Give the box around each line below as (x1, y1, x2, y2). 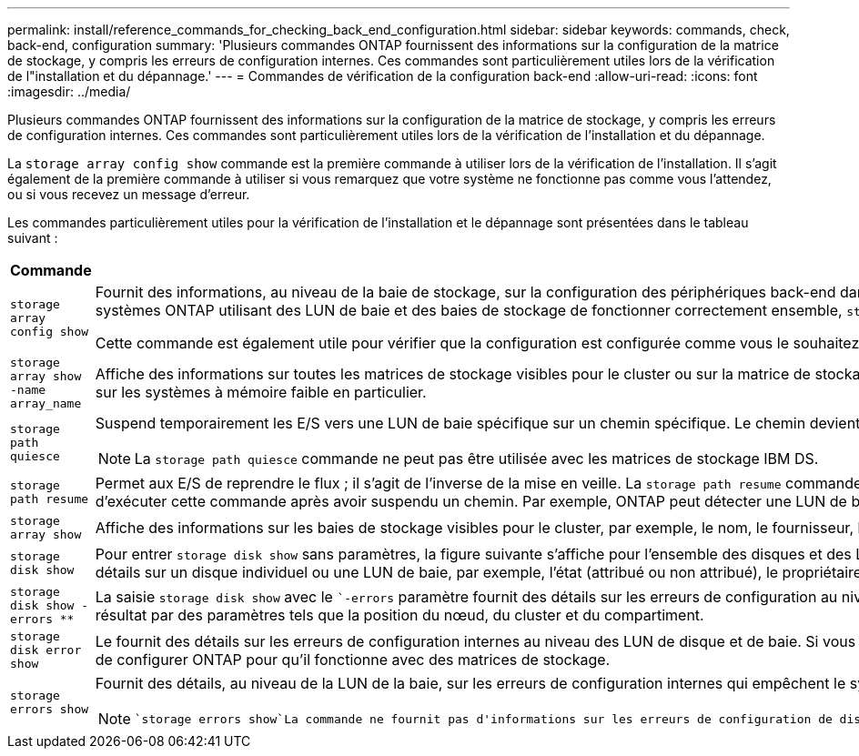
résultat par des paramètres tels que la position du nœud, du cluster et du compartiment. (95, 605, 704, 624)
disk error (10, 643, 82, 657)
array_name (10, 397, 82, 410)
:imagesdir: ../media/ (7, 84, 131, 99)
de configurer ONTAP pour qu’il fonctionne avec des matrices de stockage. (95, 650, 611, 669)
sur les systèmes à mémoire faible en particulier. (95, 383, 427, 401)
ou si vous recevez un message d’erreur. (7, 186, 250, 202)
